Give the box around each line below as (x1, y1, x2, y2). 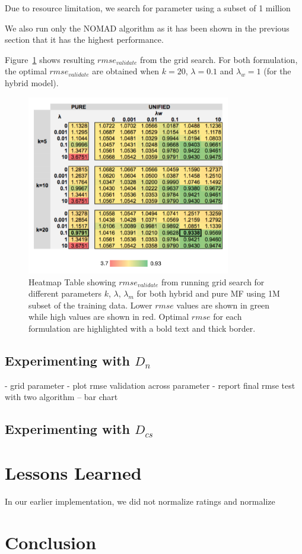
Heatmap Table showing (28, 275, 116, 288)
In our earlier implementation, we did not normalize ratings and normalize (5, 495, 275, 507)
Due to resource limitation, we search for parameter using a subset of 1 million (5, 2, 291, 14)
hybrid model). (5, 76, 59, 89)
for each (213, 310, 242, 323)
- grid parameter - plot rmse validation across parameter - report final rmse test (5, 379, 295, 391)
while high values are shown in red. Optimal (28, 310, 189, 323)
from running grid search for (161, 275, 265, 288)
